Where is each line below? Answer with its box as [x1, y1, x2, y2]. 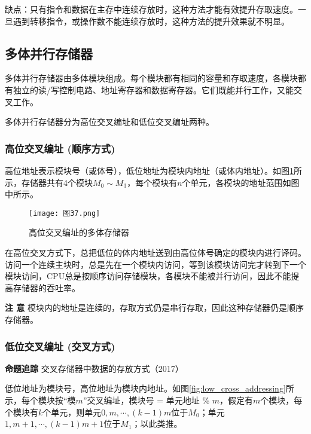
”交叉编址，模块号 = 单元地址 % [83, 393, 210, 406]
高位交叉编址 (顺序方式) [5, 140, 115, 155]
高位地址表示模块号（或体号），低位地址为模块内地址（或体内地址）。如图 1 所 [5, 164, 302, 176]
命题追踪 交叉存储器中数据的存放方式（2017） [5, 362, 184, 374]
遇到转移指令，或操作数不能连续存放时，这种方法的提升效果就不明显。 [13, 14, 289, 27]
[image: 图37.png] [29, 209, 100, 218]
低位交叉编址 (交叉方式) [5, 338, 115, 353]
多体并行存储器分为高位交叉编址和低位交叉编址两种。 [5, 115, 214, 128]
